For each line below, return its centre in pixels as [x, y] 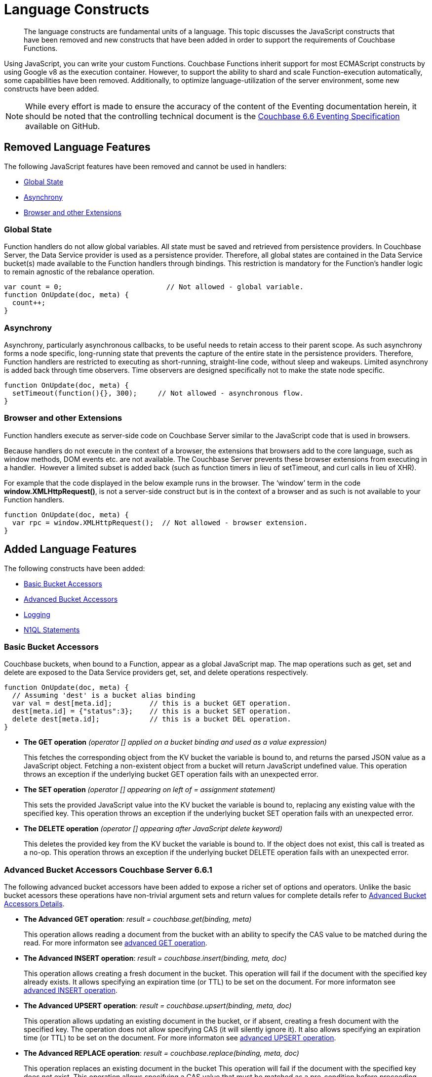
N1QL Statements [52, 629]
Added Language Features [70, 549]
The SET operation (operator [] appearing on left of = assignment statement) [150, 790]
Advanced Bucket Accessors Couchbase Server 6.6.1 [108, 870]
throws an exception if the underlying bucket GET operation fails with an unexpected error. [171, 774]
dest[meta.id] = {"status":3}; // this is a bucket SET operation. [152, 711]
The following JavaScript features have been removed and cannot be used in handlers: [145, 166]
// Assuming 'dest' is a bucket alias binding [104, 696]
